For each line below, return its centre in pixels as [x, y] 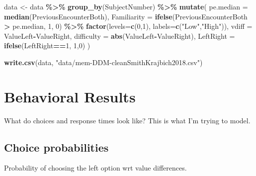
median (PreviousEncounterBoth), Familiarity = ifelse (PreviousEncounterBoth [126, 16]
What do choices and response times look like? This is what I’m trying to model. [127, 120]
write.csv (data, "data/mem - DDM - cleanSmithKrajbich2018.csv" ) [103, 62]
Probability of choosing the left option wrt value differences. [95, 168]
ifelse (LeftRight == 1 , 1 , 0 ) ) [47, 45]
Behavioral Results [70, 96]
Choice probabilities [56, 147]
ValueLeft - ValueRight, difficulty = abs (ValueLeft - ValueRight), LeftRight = [120, 36]
